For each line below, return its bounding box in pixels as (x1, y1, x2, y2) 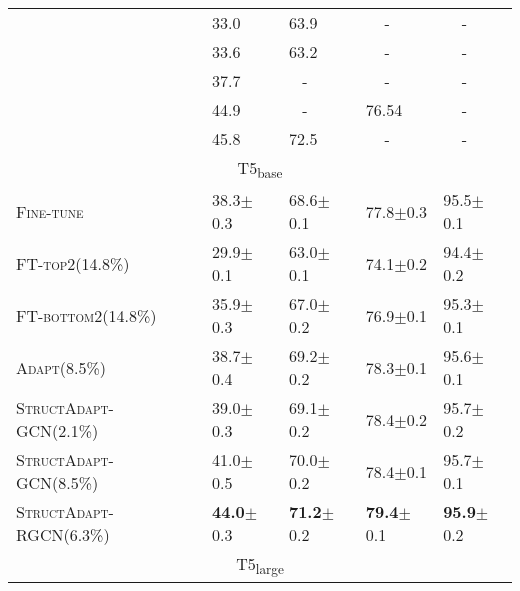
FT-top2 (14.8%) (16, 251, 130, 275)
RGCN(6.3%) (16, 523, 110, 547)
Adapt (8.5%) (16, 355, 107, 379)
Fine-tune (16, 199, 84, 223)
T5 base (237, 156, 283, 183)
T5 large (236, 552, 284, 579)
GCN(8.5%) (16, 471, 99, 495)
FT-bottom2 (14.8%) (16, 303, 157, 327)
